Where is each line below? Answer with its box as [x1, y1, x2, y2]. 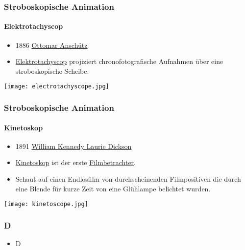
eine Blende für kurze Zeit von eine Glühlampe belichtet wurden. [15, 183, 211, 193]
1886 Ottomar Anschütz [15, 40, 88, 50]
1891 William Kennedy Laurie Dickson [15, 141, 132, 151]
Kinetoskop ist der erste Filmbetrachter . [15, 157, 136, 167]
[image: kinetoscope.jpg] [4, 201, 88, 208]
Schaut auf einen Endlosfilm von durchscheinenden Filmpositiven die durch [15, 173, 241, 184]
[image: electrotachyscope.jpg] [4, 83, 109, 90]
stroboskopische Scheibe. [15, 65, 89, 76]
